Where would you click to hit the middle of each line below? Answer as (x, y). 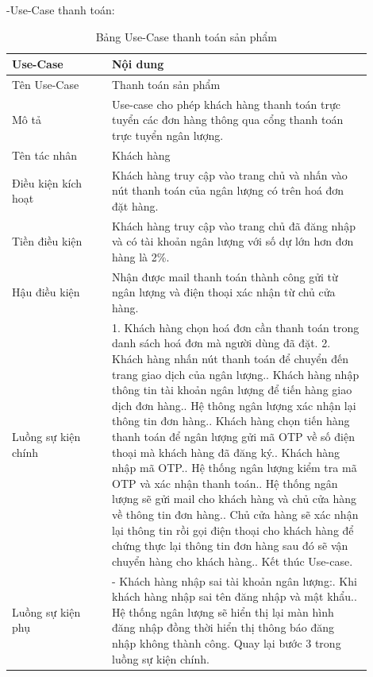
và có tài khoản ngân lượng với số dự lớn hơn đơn (233, 241)
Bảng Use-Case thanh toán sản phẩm (186, 36)
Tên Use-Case (46, 85)
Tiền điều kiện (47, 241)
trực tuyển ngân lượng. (167, 135)
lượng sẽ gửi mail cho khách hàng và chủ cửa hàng (234, 499)
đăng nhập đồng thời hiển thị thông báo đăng (223, 627)
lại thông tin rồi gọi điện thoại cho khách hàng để (233, 530)
